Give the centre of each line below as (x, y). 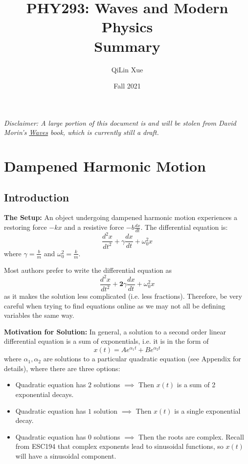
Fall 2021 (127, 86)
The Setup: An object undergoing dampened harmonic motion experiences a (121, 217)
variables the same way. (39, 315)
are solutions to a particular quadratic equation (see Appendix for (142, 359)
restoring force (25, 227)
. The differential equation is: (184, 227)
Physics (127, 27)
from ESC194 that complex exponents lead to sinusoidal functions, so (119, 446)
